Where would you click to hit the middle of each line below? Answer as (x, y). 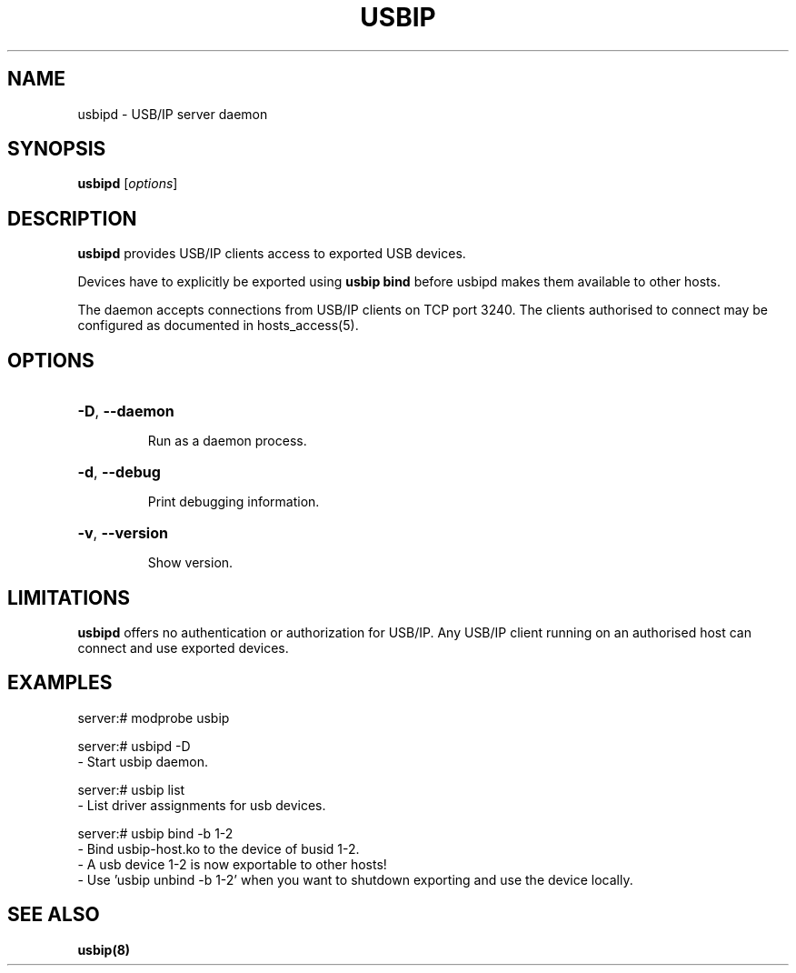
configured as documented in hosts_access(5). (218, 326)
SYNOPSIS (57, 149)
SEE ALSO (54, 915)
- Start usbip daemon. (143, 761)
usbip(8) (104, 949)
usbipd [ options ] (128, 184)
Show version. (190, 563)
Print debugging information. (234, 502)
